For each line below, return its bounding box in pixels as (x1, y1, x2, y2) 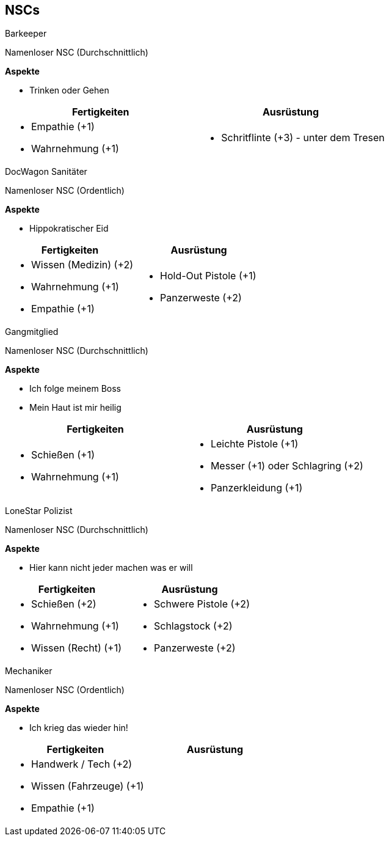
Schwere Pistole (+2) (153, 598, 250, 611)
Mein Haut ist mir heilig (29, 402, 122, 413)
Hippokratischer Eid (29, 223, 109, 234)
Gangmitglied (5, 326, 59, 337)
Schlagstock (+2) (153, 620, 233, 633)
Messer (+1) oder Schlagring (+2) (210, 460, 363, 472)
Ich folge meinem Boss (29, 383, 122, 394)
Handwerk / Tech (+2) (31, 758, 133, 771)
